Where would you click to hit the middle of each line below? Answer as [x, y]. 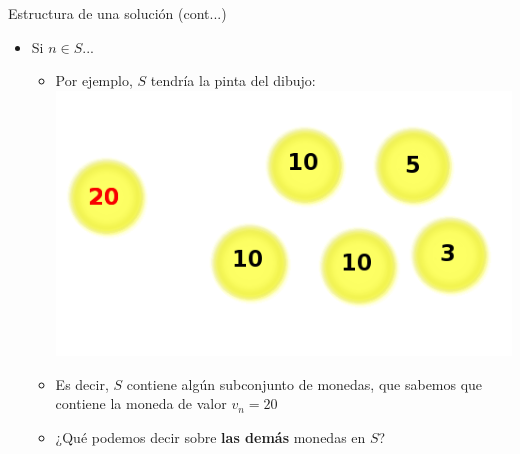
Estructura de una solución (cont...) [117, 13]
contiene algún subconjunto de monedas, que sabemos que [304, 383]
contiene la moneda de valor [141, 403]
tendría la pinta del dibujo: [233, 80]
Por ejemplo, [94, 80]
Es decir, [82, 383]
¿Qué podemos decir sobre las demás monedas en [210, 436]
